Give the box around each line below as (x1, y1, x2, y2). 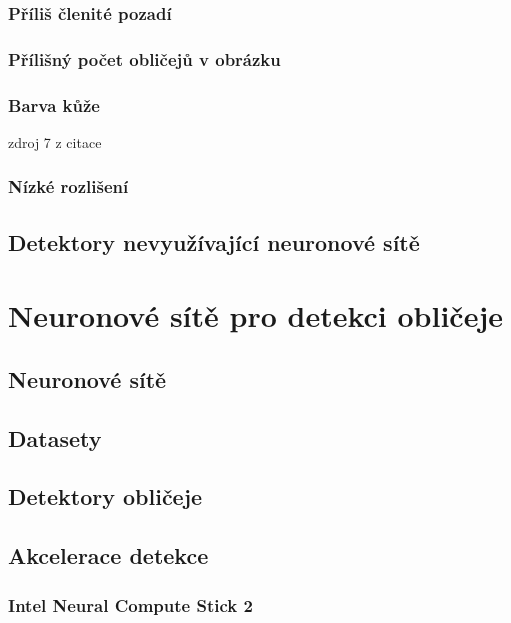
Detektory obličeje (8, 481, 203, 512)
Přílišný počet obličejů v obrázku (8, 46, 281, 71)
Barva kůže (8, 92, 100, 117)
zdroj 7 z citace (8, 131, 102, 152)
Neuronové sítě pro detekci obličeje (8, 295, 504, 336)
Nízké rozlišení (8, 174, 129, 199)
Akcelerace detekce (8, 540, 209, 571)
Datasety (8, 422, 102, 453)
